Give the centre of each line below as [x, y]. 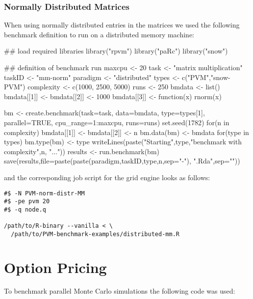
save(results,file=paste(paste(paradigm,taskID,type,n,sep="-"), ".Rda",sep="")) [122, 161]
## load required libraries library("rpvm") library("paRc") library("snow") [116, 51]
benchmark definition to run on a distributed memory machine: [99, 34]
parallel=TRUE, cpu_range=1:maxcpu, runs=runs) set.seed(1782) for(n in [117, 122]
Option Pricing [55, 267]
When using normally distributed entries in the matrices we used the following [122, 25]
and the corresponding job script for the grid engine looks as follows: [107, 177]
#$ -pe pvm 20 [27, 202]
